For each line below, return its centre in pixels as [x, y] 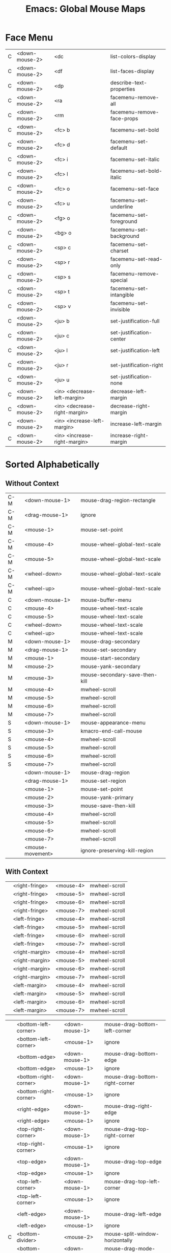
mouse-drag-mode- [130, 1248]
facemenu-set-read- [136, 259]
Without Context [32, 483]
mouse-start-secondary [110, 658]
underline [122, 207]
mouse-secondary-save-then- [119, 674]
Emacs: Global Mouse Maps [85, 9]
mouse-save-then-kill [108, 806]
